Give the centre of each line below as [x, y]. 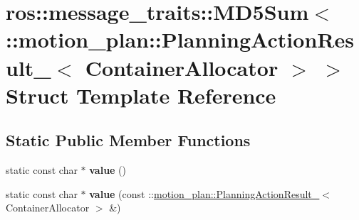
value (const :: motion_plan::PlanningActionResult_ [204, 193]
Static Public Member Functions [128, 140]
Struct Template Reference [141, 95]
